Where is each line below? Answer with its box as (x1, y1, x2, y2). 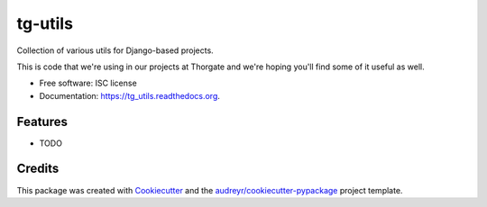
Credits (16, 161, 60, 176)
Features (16, 113, 68, 130)
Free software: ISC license (39, 77, 137, 89)
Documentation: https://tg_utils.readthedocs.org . (39, 90, 221, 101)
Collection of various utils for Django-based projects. (16, 45, 214, 56)
